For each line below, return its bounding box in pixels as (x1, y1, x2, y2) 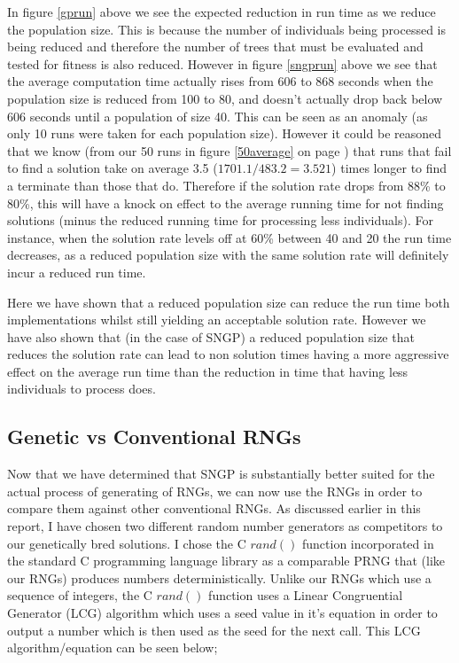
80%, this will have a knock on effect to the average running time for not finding (7, 193, 444, 212)
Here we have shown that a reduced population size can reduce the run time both (7, 292, 450, 311)
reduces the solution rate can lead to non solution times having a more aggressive (7, 345, 449, 363)
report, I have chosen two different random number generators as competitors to (7, 517, 443, 535)
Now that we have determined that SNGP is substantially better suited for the (7, 464, 435, 483)
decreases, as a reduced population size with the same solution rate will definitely (7, 246, 449, 264)
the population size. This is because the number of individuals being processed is (7, 19, 446, 38)
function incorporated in (302, 534, 434, 552)
